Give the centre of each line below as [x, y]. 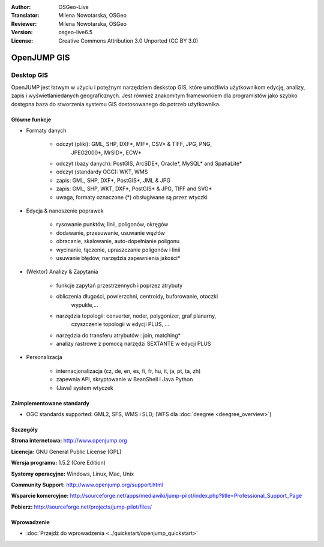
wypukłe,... [85, 305]
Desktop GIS [29, 75]
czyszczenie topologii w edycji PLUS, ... [120, 324]
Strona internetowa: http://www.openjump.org [69, 441]
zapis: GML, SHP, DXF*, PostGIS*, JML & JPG [113, 180]
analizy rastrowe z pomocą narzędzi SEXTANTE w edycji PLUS [133, 344]
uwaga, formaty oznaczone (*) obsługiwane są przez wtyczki [132, 197]
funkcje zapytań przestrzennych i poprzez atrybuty [119, 285]
